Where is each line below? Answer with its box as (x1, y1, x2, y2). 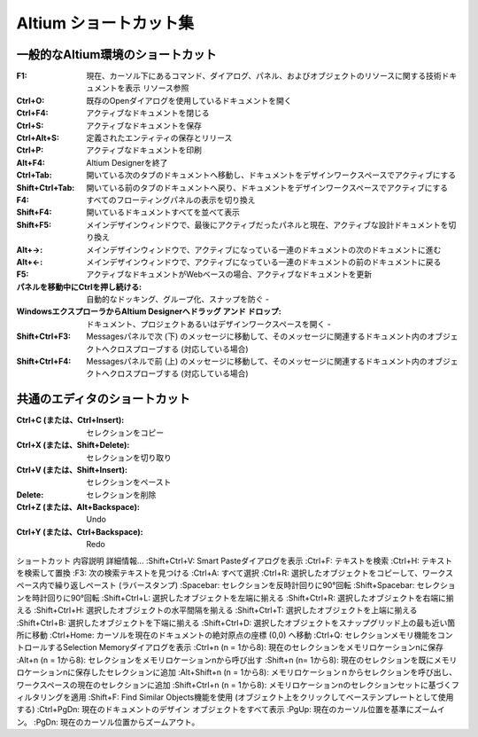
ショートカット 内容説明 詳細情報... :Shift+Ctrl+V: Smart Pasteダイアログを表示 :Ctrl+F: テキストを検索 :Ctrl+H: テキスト (16, 555, 453, 566)
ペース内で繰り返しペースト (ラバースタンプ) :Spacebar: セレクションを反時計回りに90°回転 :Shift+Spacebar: (16, 580, 415, 591)
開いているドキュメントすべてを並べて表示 (86, 207, 241, 217)
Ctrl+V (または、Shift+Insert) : (16, 464, 128, 474)
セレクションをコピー (86, 427, 164, 438)
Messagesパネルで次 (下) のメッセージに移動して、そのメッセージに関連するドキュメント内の (86, 331, 428, 341)
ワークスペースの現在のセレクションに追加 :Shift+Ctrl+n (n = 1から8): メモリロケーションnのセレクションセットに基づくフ (16, 679, 459, 690)
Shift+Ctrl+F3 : (16, 331, 71, 341)
